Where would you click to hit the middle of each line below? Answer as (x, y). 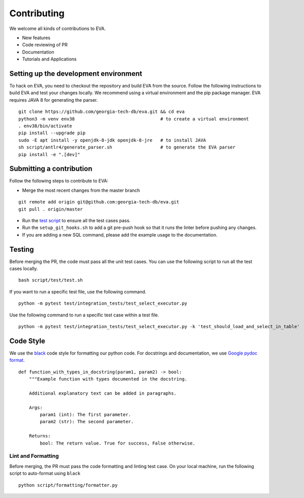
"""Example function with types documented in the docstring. (108, 379)
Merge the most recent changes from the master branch (81, 190)
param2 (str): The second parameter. (87, 422)
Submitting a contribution (51, 169)
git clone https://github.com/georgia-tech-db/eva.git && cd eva (102, 112)
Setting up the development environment (76, 74)
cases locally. (24, 269)
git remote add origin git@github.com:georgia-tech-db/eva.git (99, 202)
